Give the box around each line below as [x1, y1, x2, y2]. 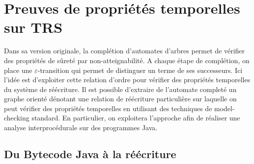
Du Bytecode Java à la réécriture [4, 146, 176, 162]
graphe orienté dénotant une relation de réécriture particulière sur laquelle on [4, 94, 237, 104]
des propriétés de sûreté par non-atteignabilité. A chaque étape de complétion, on [4, 55, 250, 65]
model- [214, 103, 235, 113]
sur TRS [4, 17, 63, 37]
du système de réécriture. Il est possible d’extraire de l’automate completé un [4, 84, 237, 94]
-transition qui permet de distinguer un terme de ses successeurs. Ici [37, 65, 243, 75]
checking [4, 113, 29, 123]
